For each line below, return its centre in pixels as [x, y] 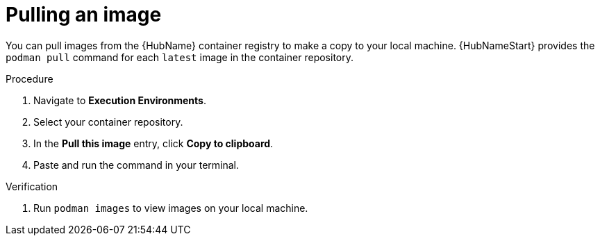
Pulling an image [84, 15]
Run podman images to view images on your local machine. [171, 208]
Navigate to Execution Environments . [120, 100]
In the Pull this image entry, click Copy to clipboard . [153, 143]
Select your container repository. [108, 122]
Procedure [30, 78]
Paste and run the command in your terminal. [136, 165]
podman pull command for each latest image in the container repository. [180, 57]
